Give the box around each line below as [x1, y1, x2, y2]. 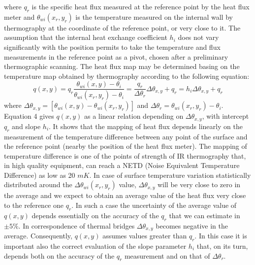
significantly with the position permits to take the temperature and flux [4, 41, 221, 52]
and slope [12, 121, 41, 131]
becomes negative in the [156, 220, 228, 231]
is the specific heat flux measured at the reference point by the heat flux [32, 1, 250, 11]
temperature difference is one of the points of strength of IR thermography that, [4, 150, 246, 161]
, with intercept [202, 111, 249, 121]
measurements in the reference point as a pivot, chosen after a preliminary [4, 51, 228, 62]
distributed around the [4, 179, 72, 190]
